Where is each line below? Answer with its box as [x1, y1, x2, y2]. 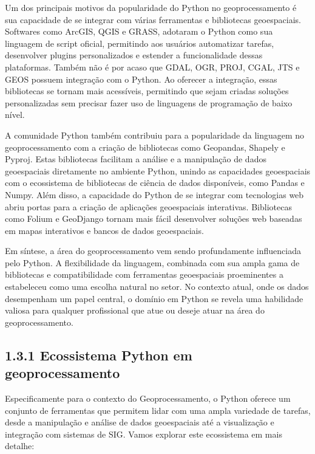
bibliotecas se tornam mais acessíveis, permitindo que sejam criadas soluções [5, 84, 289, 97]
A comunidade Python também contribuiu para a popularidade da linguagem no [5, 128, 305, 141]
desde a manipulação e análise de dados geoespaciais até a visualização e [5, 416, 274, 428]
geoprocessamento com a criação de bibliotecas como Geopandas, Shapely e [5, 140, 285, 153]
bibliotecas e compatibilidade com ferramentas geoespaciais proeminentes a [5, 268, 283, 281]
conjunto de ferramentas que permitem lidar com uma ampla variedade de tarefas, [5, 404, 311, 416]
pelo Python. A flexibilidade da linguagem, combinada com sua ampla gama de [5, 256, 300, 269]
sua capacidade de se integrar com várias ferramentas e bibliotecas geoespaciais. [5, 13, 301, 26]
